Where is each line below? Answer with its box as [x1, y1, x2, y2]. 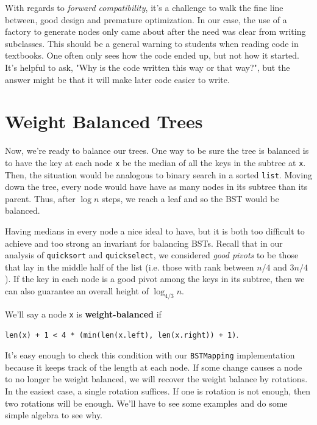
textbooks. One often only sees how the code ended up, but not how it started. [5, 49, 299, 62]
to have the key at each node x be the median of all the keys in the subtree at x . [5, 156, 306, 169]
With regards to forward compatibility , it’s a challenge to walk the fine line [5, 1, 283, 13]
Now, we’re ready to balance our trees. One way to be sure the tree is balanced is [5, 144, 309, 157]
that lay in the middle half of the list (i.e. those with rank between [5, 260, 254, 273]
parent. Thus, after [5, 192, 76, 205]
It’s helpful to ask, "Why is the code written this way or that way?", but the [5, 60, 290, 73]
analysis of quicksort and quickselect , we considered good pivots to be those [5, 249, 299, 261]
